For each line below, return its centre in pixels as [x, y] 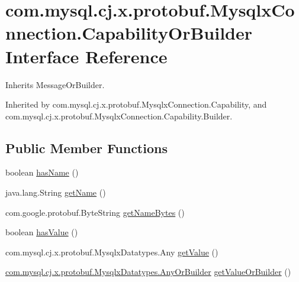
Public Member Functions [86, 148]
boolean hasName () [42, 172]
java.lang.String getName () [56, 192]
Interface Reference [86, 56]
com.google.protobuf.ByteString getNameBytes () [95, 212]
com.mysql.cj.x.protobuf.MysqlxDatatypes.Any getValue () [112, 252]
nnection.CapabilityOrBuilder [129, 33]
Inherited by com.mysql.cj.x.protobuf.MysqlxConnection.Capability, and [136, 104]
